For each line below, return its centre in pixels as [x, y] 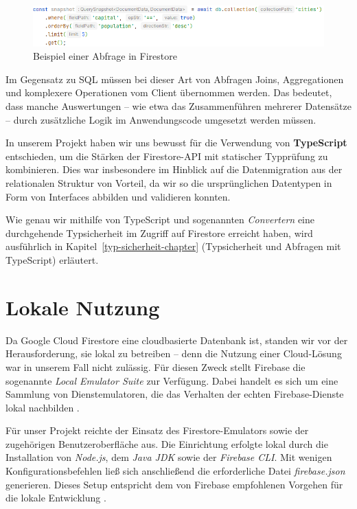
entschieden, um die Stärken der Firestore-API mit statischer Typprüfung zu [167, 156]
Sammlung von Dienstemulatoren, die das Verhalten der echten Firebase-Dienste [175, 394]
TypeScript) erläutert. [52, 260]
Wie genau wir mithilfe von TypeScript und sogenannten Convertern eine [160, 219]
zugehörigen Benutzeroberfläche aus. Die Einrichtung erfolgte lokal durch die [167, 443]
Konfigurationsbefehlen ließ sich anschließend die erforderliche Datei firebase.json [175, 471]
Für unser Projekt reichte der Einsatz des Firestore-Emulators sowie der [157, 430]
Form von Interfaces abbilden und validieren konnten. [118, 196]
